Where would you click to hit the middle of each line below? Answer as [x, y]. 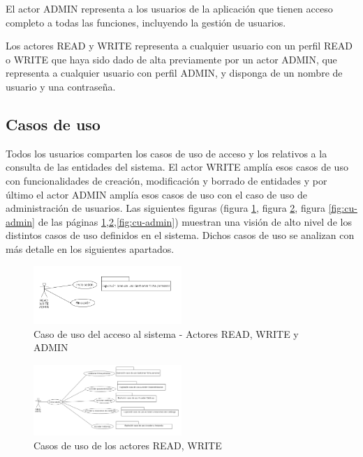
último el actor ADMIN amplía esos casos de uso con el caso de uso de [156, 194]
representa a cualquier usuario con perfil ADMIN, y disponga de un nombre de [174, 73]
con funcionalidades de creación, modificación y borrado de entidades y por [166, 180]
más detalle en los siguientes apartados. [90, 248]
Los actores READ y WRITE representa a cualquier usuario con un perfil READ [179, 46]
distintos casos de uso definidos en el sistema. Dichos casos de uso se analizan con [180, 235]
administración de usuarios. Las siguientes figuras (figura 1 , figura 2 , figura [165, 208]
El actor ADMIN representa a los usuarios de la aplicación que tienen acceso [169, 8]
